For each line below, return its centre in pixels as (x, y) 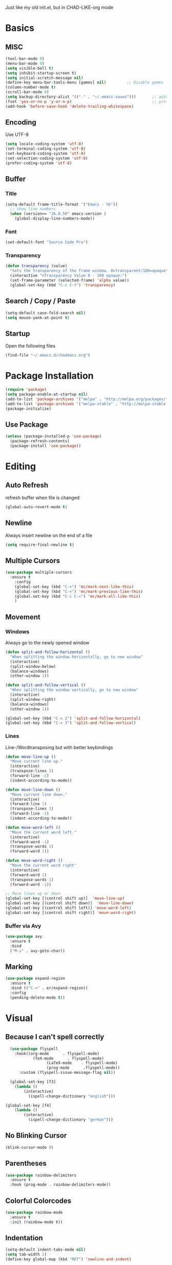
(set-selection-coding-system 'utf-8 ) (47, 158)
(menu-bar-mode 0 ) (25, 64)
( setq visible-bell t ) (29, 68)
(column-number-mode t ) (31, 87)
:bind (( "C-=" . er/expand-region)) (49, 988)
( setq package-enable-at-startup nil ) (47, 394)
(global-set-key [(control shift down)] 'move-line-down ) (70, 903)
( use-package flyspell (34, 1049)
